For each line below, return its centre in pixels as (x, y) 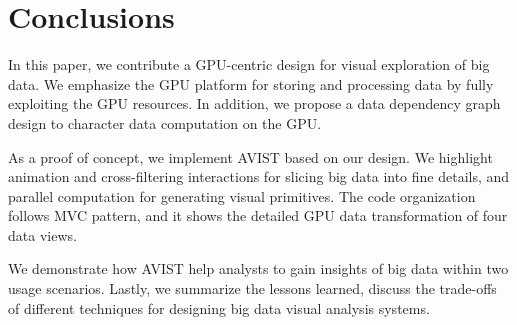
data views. (42, 234)
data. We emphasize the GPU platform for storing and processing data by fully (251, 83)
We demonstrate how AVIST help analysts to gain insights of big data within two (258, 268)
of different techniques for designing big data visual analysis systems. (219, 307)
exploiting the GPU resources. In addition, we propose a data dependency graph (254, 103)
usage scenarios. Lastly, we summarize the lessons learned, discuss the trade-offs (252, 288)
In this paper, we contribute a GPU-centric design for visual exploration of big (249, 64)
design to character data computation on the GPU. (165, 122)
